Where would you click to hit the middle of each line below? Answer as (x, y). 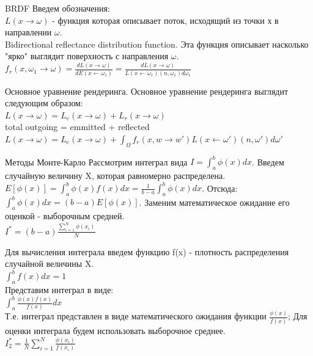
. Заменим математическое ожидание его (214, 202)
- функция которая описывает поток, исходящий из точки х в (165, 20)
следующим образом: (44, 103)
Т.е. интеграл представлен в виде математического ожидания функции (136, 316)
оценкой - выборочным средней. (65, 216)
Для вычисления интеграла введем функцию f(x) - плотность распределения (147, 251)
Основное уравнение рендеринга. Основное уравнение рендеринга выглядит (147, 91)
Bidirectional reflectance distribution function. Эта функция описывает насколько (157, 44)
